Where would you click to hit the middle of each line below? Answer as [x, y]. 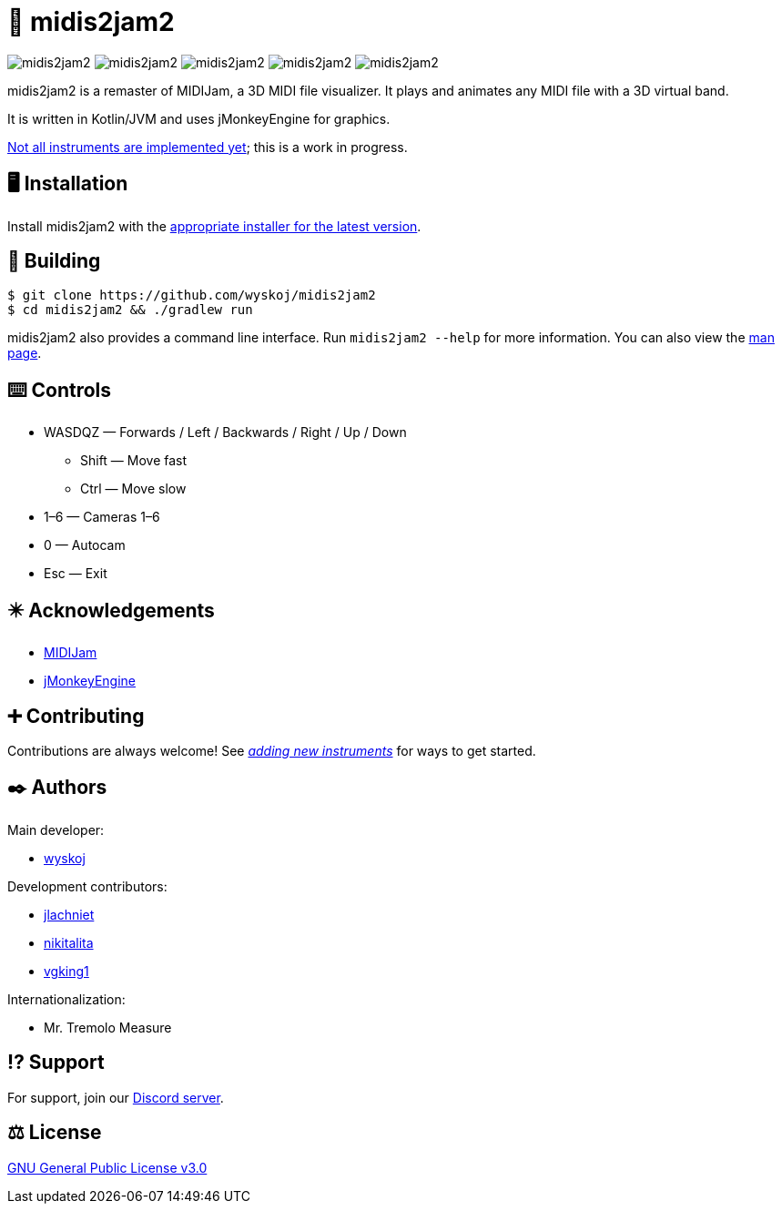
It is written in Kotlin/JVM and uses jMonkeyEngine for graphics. [199, 118]
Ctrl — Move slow [133, 489]
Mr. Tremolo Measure [108, 1027]
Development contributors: [87, 886]
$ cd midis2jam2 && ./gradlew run [130, 310]
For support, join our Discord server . [116, 1097]
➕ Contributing [76, 716]
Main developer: [56, 829]
